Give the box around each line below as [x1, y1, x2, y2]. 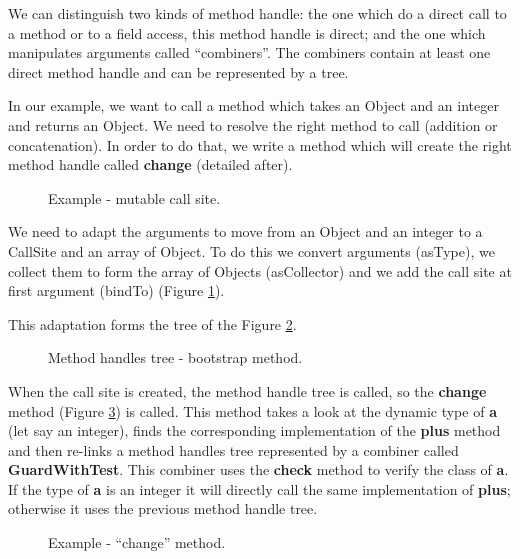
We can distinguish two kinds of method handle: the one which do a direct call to [8, 3, 507, 23]
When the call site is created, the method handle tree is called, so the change [8, 380, 487, 401]
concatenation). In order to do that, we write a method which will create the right [8, 134, 512, 155]
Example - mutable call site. [48, 187, 221, 208]
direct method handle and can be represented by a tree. [8, 61, 349, 82]
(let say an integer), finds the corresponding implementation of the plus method [8, 420, 501, 441]
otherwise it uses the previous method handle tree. [8, 498, 318, 519]
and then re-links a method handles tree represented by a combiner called [8, 439, 459, 460]
